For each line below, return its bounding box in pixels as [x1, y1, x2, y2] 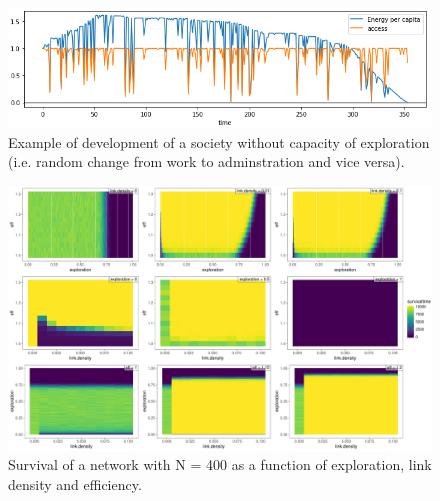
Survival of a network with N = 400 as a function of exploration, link [8, 454, 432, 475]
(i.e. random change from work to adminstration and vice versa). [8, 151, 405, 172]
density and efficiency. [8, 473, 142, 494]
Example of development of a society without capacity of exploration [8, 131, 430, 152]
